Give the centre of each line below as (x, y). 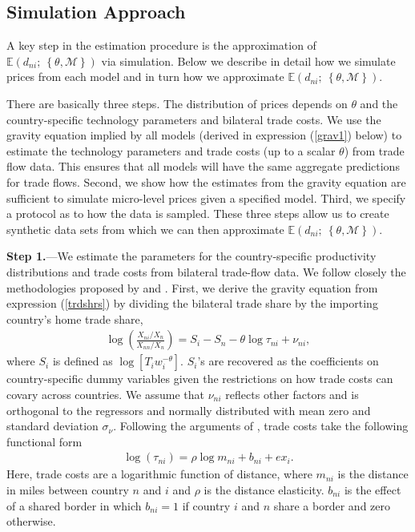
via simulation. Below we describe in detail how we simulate (248, 60)
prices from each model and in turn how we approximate (145, 77)
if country (206, 505)
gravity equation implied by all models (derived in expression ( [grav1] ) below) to (204, 135)
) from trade (374, 150)
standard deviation (52, 426)
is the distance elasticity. (264, 489)
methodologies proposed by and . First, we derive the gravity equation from (192, 287)
